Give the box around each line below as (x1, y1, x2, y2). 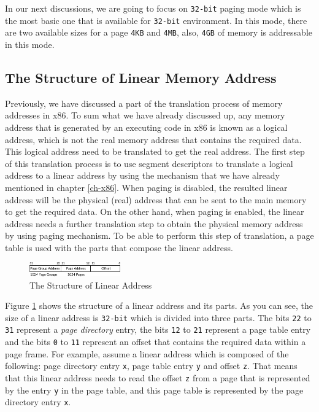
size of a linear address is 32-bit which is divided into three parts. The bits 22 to (5, 311, 312, 324)
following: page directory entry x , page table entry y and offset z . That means (5, 359, 298, 372)
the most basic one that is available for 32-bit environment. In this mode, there (5, 14, 307, 26)
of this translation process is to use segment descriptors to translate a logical (5, 157, 293, 169)
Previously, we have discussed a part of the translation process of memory (5, 96, 283, 109)
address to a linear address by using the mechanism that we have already (5, 169, 280, 182)
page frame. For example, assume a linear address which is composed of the (5, 347, 289, 360)
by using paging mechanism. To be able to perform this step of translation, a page (5, 229, 314, 242)
